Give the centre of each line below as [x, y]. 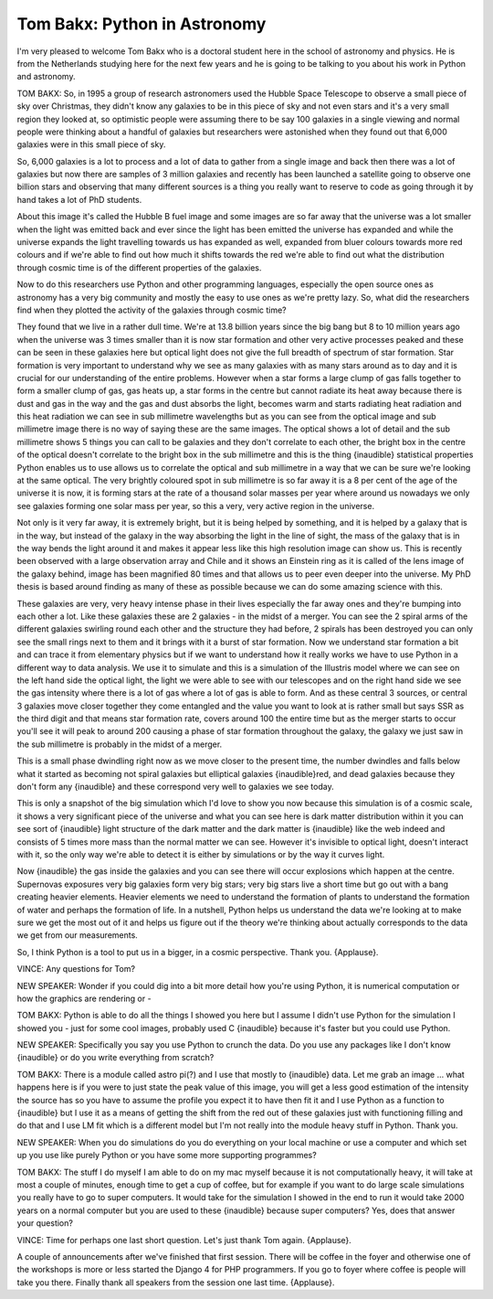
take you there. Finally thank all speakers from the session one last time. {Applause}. [176, 1282]
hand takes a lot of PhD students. [79, 199]
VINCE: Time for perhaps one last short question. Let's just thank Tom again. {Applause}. [184, 1240]
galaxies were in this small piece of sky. [91, 144]
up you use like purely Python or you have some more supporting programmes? [167, 1155]
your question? [45, 1223]
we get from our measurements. [78, 935]
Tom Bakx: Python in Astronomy [142, 24]
